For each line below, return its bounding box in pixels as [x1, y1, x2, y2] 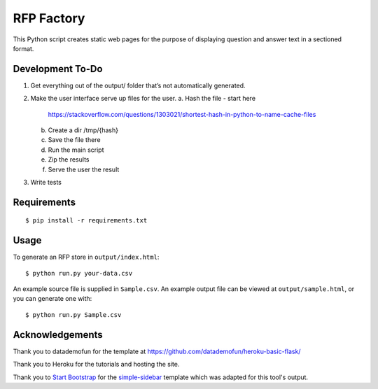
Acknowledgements [13, 329, 103, 341]
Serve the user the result [48, 165, 120, 174]
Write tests [30, 178, 62, 186]
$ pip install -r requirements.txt [25, 217, 148, 225]
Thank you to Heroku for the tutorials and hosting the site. [13, 360, 180, 369]
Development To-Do [13, 63, 103, 75]
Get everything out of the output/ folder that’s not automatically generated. [30, 81, 246, 90]
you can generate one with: [13, 295, 92, 303]
